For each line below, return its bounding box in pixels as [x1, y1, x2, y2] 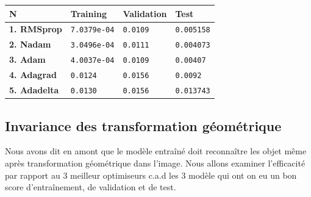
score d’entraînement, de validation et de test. [5, 181, 176, 193]
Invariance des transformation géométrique [5, 116, 282, 135]
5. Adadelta [9, 84, 59, 96]
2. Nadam [9, 38, 51, 51]
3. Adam [9, 53, 46, 66]
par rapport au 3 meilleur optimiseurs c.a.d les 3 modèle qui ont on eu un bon [5, 168, 297, 181]
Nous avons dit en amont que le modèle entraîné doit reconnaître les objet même [5, 145, 307, 157]
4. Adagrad [9, 68, 57, 81]
